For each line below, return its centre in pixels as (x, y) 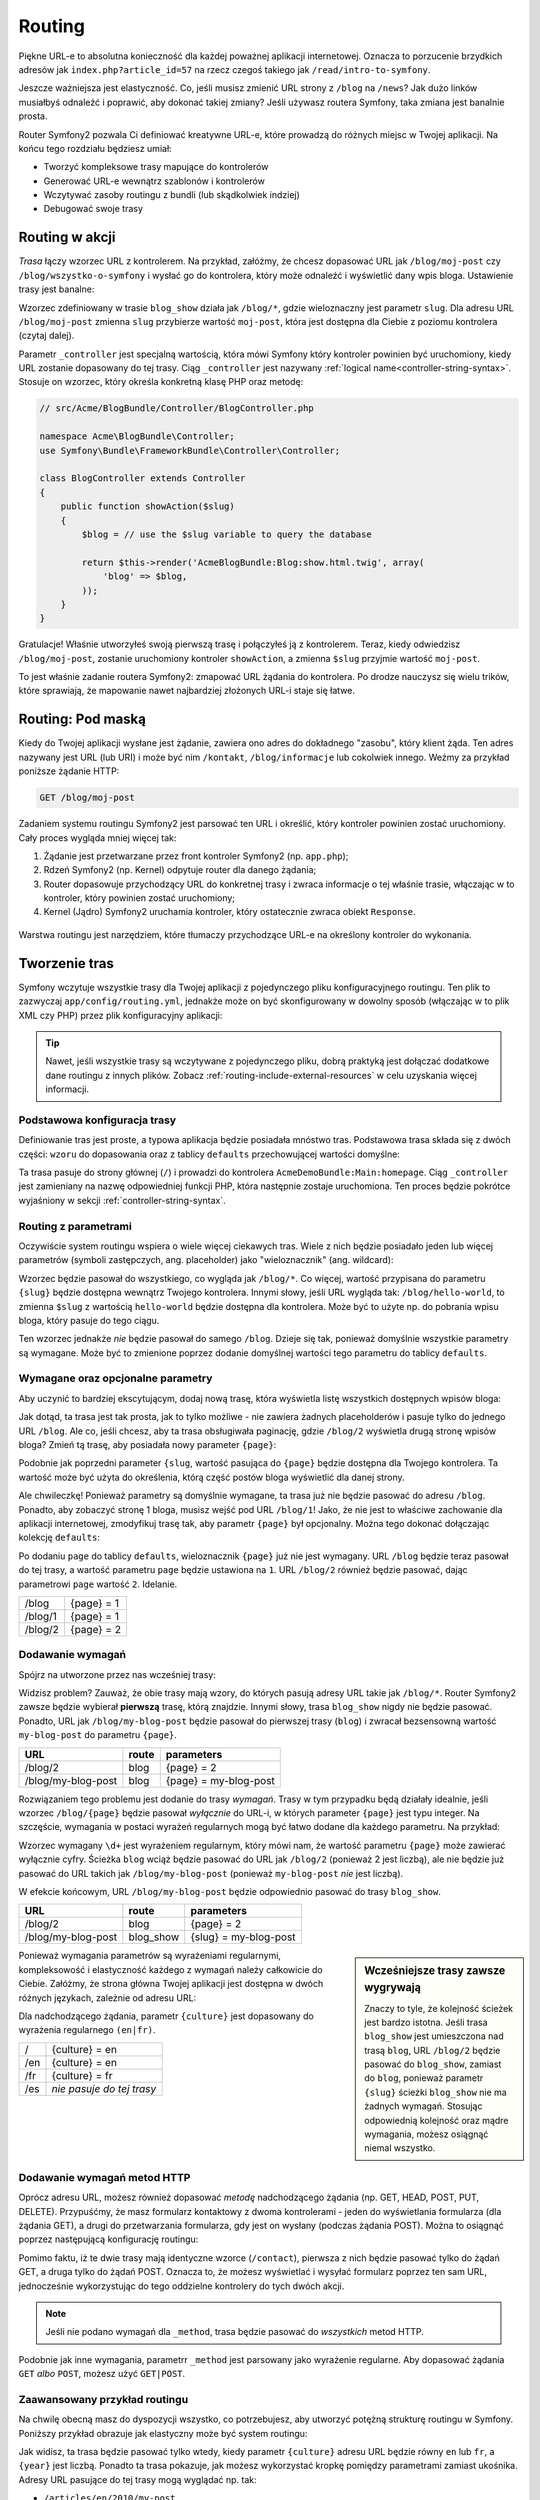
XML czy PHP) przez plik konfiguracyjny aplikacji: (120, 1015)
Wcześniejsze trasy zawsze (435, 1971)
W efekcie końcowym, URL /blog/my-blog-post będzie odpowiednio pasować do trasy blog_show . (230, 1891)
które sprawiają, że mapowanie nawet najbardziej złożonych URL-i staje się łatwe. (186, 691)
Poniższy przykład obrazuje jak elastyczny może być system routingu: (163, 2433)
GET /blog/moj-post (87, 798)
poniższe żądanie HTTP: (69, 771)
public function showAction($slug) (147, 506)
